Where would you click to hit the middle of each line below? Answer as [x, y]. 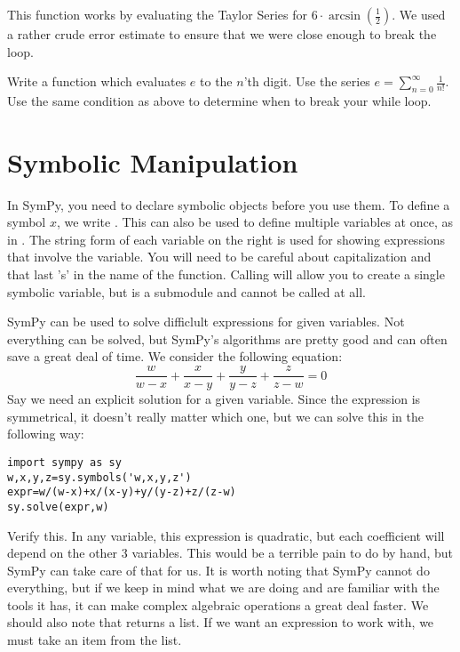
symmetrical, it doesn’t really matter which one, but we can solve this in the [215, 416]
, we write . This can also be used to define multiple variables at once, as [255, 222]
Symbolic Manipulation [153, 161]
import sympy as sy [64, 462]
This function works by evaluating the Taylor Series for [157, 14]
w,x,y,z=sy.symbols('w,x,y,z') [99, 477]
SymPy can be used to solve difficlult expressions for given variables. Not [206, 322]
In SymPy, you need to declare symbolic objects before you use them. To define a [229, 204]
